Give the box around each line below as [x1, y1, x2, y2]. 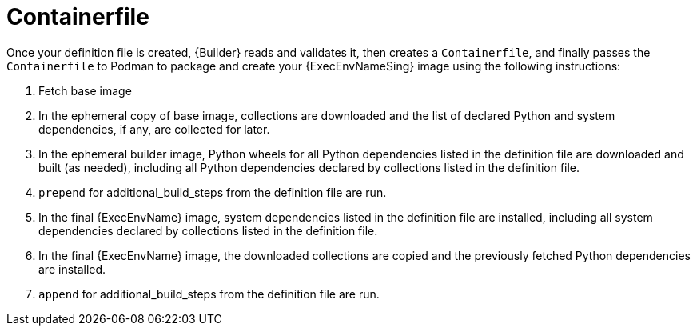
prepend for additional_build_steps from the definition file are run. [38, 185, 387, 199]
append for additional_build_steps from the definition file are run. [38, 286, 380, 301]
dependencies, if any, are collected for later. [38, 122, 270, 136]
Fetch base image [38, 83, 132, 98]
